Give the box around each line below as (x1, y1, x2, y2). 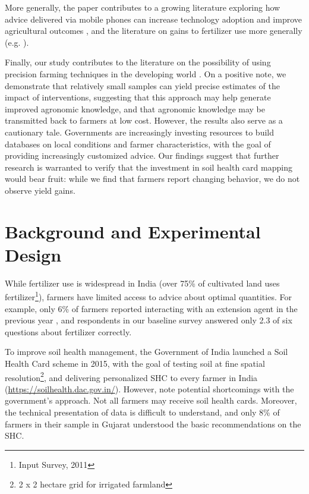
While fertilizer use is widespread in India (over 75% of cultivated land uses (5, 276, 280, 289)
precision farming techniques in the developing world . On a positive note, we (5, 67, 286, 80)
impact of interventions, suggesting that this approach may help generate (5, 91, 271, 103)
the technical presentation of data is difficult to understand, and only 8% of (5, 406, 280, 419)
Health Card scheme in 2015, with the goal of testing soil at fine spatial (5, 357, 265, 370)
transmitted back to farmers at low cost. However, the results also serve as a (5, 114, 283, 127)
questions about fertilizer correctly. (5, 325, 132, 338)
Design (5, 242, 62, 266)
